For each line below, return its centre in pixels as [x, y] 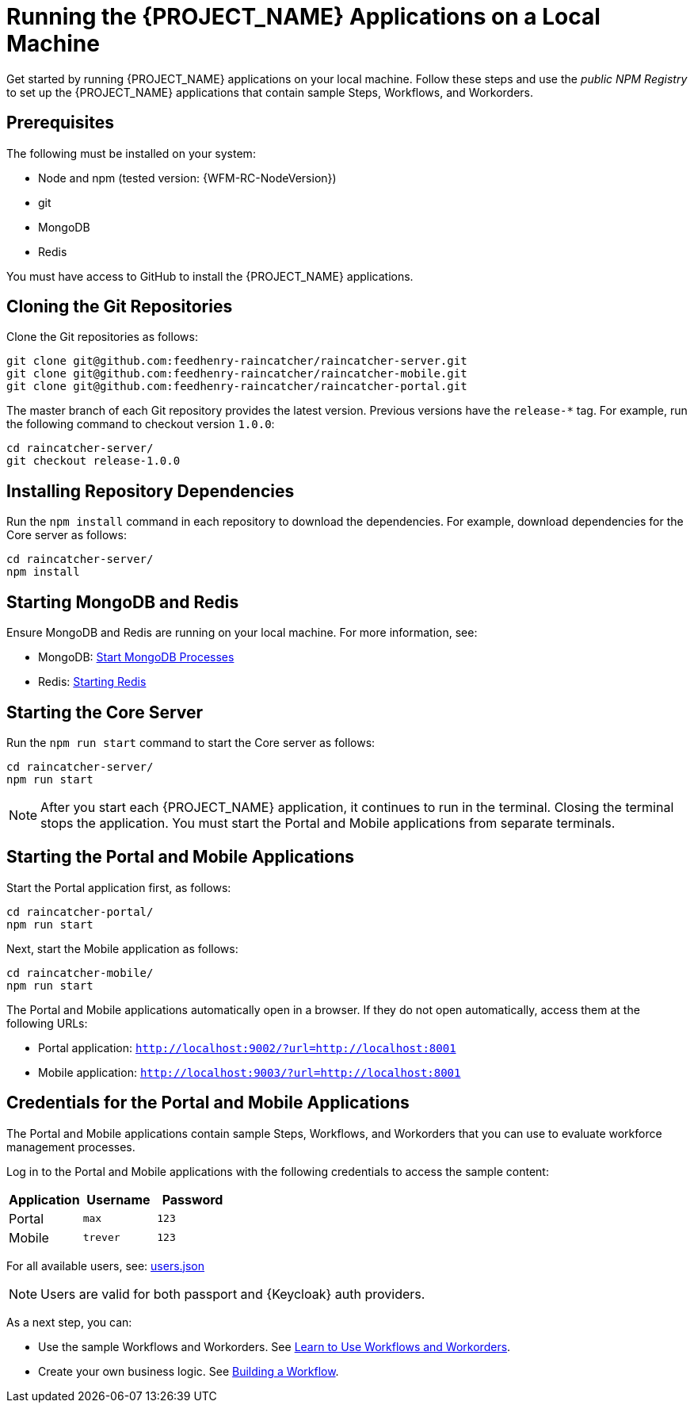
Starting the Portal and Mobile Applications [181, 857]
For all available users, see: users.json [106, 1265]
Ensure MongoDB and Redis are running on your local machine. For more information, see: [242, 633]
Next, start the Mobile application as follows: [122, 948]
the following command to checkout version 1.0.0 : [141, 424]
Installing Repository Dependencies [151, 491]
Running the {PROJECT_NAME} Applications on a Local [303, 17]
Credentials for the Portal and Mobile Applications [208, 1103]
